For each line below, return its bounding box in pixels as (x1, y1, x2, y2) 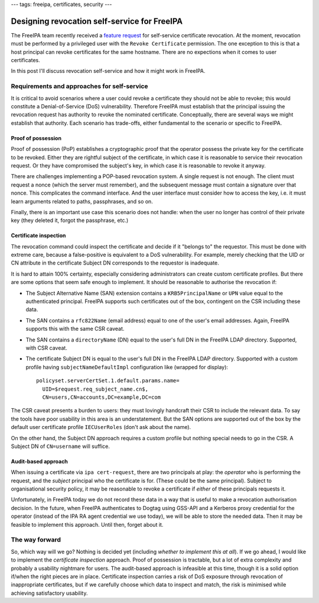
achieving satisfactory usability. (11, 589, 88, 596)
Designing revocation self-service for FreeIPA (11, 16, 183, 26)
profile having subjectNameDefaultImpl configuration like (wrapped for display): (25, 363, 229, 370)
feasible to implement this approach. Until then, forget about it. (11, 521, 164, 528)
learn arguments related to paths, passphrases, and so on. (11, 198, 153, 205)
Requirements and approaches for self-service (11, 82, 148, 91)
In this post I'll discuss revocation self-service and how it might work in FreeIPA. (11, 67, 206, 75)
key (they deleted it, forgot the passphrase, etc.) (11, 217, 129, 224)
